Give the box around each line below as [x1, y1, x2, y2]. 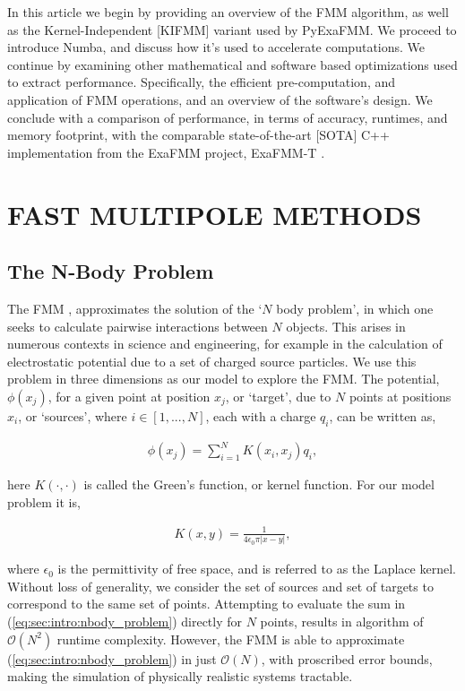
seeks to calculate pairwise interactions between [7, 316, 268, 335]
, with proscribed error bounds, [261, 649, 433, 668]
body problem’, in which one [276, 298, 434, 317]
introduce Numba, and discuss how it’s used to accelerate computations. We [7, 38, 426, 56]
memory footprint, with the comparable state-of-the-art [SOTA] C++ [7, 125, 390, 144]
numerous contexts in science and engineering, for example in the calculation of [7, 334, 443, 353]
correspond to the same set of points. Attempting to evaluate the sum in [7, 594, 406, 613]
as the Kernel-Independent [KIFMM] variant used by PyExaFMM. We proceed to [7, 20, 457, 39]
